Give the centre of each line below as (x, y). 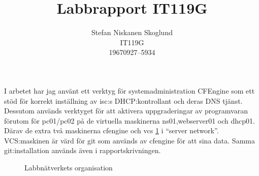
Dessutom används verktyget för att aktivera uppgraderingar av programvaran (126, 111)
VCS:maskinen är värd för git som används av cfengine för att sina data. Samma (129, 140)
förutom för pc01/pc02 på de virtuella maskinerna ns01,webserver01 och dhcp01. (129, 120)
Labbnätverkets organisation (69, 168)
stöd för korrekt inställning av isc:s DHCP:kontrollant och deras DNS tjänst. (123, 100)
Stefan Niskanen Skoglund (132, 32)
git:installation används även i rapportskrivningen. (83, 150)
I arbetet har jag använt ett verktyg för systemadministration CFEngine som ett (129, 90)
